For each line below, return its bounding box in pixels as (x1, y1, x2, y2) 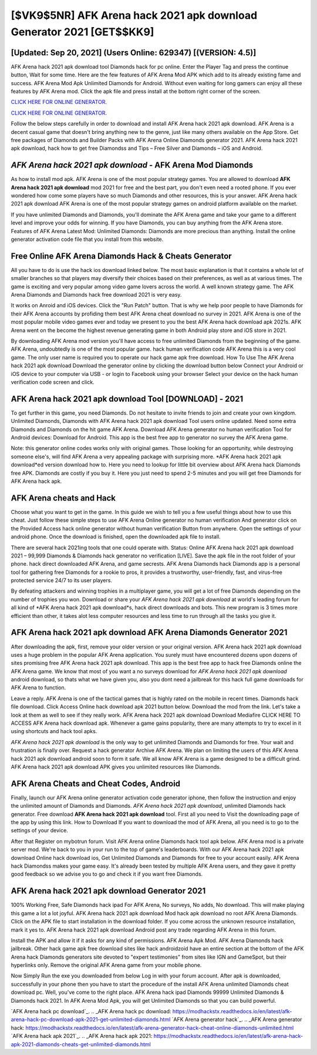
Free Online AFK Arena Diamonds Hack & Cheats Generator (11, 251, 232, 261)
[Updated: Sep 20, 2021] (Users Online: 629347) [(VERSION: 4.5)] (11, 48, 257, 58)
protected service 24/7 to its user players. (11, 577, 113, 584)
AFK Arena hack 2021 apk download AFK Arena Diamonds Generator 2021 (11, 627, 288, 637)
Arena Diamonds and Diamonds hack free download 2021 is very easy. (11, 291, 182, 298)
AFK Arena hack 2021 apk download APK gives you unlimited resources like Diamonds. (11, 764, 221, 770)
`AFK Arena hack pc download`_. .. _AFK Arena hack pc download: (11, 1008, 171, 1015)
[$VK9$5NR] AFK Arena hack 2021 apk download (11, 9, 258, 22)
